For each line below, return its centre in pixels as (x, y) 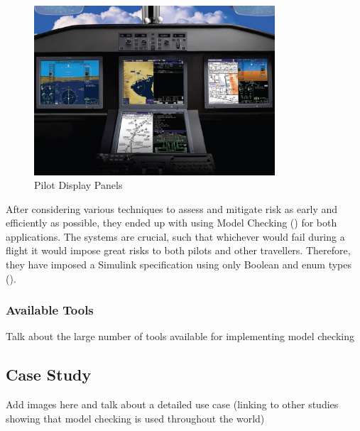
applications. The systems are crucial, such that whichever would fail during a (175, 236)
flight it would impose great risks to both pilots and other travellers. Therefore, (178, 250)
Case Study (49, 375)
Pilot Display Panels (78, 185)
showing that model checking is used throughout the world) (135, 418)
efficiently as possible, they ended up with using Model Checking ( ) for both (171, 223)
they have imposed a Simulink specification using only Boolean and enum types (179, 264)
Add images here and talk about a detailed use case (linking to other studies (172, 404)
